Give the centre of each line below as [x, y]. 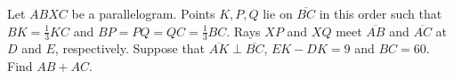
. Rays [243, 31]
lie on [278, 13]
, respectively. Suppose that [130, 48]
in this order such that [381, 13]
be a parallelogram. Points [143, 13]
